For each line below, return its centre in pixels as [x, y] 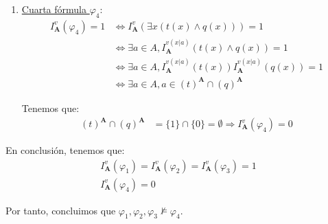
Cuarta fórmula [54, 9]
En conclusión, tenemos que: [65, 150]
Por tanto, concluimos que [61, 210]
